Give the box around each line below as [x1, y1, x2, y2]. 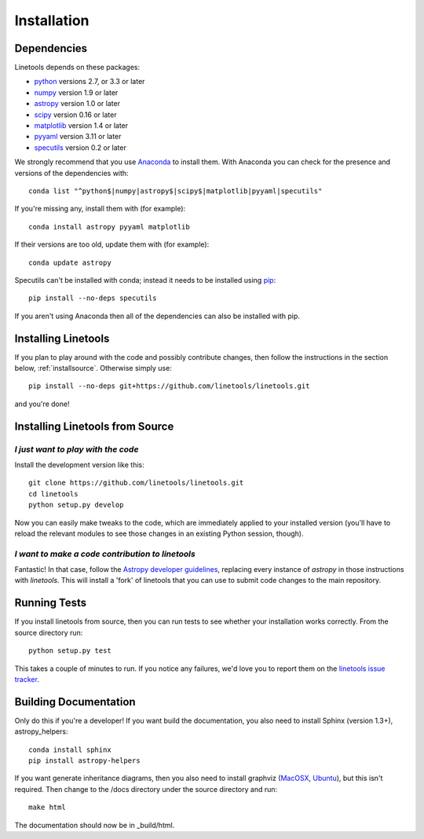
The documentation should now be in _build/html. [14, 820, 175, 830]
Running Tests [14, 596, 86, 610]
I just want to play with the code [14, 444, 139, 455]
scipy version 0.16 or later [34, 110, 117, 119]
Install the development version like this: [14, 460, 144, 469]
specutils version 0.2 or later [34, 142, 127, 152]
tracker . [14, 674, 39, 683]
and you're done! [14, 399, 70, 409]
